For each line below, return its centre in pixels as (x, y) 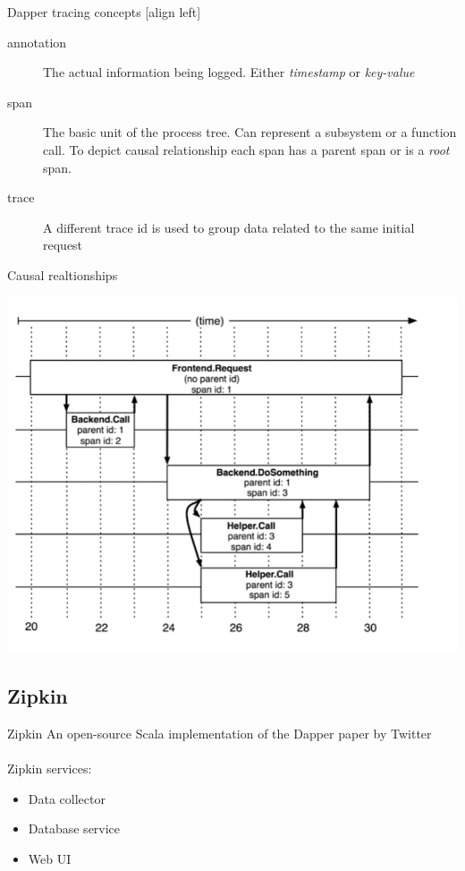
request (63, 245)
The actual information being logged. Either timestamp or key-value (229, 72)
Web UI (50, 858)
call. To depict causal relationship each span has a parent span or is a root (246, 149)
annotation (37, 42)
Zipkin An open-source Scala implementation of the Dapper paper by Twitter (220, 733)
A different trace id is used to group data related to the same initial (229, 227)
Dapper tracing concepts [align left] (104, 12)
